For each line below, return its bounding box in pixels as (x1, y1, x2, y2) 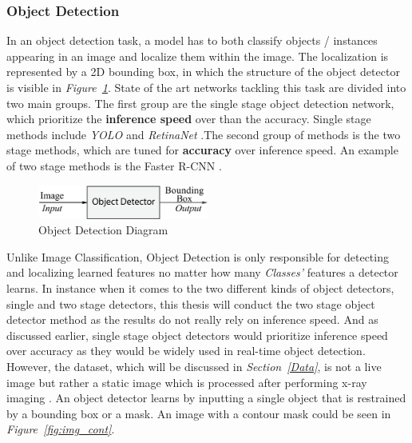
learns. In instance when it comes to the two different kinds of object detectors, (6, 279, 394, 296)
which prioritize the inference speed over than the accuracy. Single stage (6, 110, 371, 127)
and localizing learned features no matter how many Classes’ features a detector (6, 264, 398, 281)
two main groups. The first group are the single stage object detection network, (6, 94, 394, 111)
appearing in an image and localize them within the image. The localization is (6, 47, 389, 64)
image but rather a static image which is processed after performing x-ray (6, 373, 367, 390)
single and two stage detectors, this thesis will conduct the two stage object (6, 295, 375, 312)
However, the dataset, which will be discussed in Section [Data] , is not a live (6, 357, 382, 374)
